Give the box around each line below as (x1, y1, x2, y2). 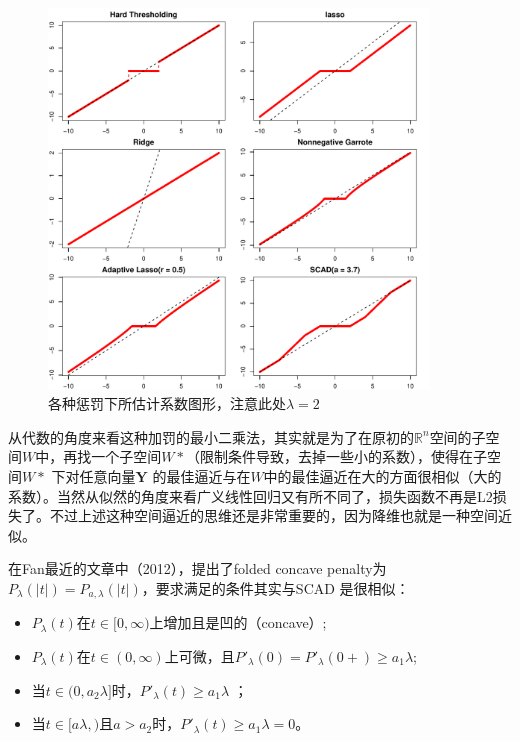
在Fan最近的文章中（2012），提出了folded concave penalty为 (8, 558, 387, 579)
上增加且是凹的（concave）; (149, 612, 327, 633)
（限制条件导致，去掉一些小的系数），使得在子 (186, 446, 488, 467)
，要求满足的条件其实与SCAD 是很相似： (141, 577, 410, 598)
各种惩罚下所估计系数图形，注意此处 (48, 393, 286, 414)
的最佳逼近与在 (152, 465, 251, 486)
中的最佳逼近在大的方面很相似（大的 (263, 465, 502, 486)
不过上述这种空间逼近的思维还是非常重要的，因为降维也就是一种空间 (49, 505, 498, 526)
